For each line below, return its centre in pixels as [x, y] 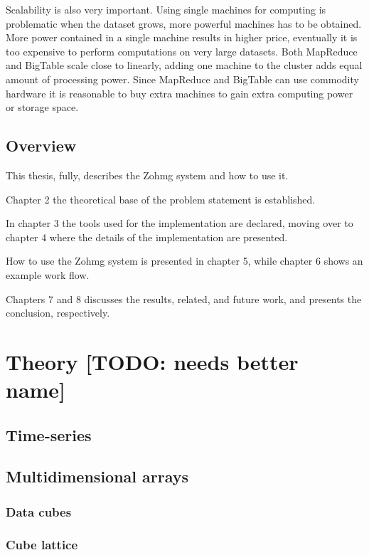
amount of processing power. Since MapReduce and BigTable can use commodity [182, 79]
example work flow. [48, 274]
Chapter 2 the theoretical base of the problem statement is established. [161, 199]
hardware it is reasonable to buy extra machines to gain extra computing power [180, 93]
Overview [41, 146]
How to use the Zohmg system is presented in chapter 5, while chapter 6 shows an [184, 261]
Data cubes [39, 511]
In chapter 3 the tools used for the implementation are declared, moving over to [180, 223]
